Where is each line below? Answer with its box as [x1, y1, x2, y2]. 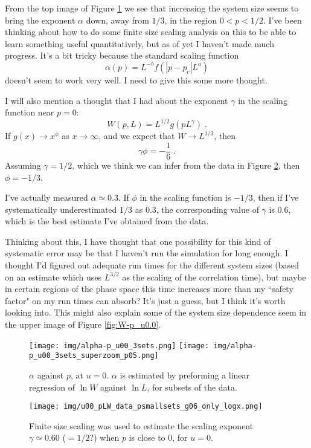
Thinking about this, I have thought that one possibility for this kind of [5, 235, 271, 247]
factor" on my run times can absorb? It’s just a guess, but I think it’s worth [5, 294, 286, 307]
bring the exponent [5, 13, 75, 26]
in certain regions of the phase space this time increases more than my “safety [5, 282, 293, 295]
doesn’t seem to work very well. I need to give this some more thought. [5, 73, 268, 86]
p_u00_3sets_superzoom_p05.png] [29, 351, 159, 360]
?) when [89, 431, 120, 444]
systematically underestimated [5, 203, 117, 215]
